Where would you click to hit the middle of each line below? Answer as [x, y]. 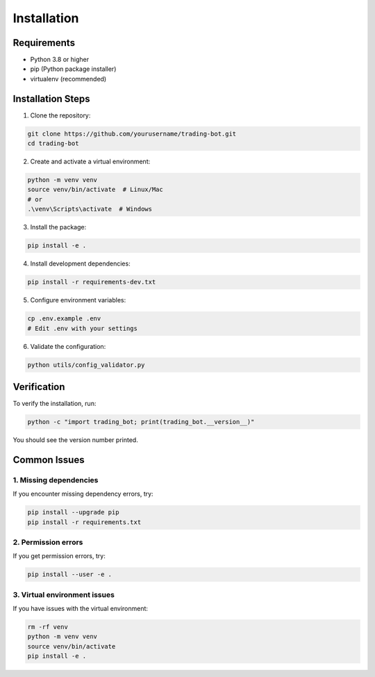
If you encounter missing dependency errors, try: [83, 494]
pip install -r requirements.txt [84, 522]
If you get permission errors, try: [59, 556]
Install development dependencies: [81, 263]
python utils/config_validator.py [86, 365]
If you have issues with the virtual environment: [81, 608]
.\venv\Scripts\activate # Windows [90, 209]
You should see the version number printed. [75, 440]
